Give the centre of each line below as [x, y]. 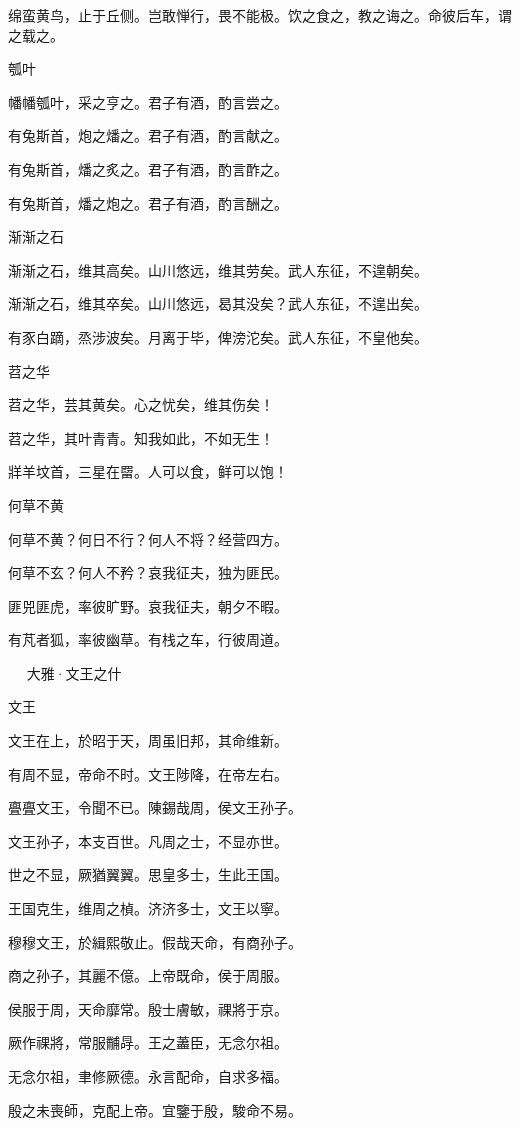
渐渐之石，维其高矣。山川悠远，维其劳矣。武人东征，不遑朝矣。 [218, 269]
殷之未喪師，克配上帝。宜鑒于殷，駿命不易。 [155, 1109]
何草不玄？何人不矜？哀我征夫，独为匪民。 [148, 572]
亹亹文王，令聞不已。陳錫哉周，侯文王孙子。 [155, 807]
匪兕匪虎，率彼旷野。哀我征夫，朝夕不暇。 [148, 605]
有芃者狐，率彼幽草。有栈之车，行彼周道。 [148, 639]
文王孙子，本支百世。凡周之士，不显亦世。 [148, 840]
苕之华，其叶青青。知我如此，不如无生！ [141, 437]
